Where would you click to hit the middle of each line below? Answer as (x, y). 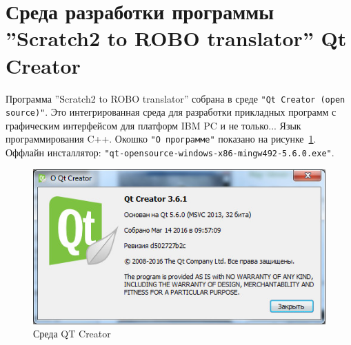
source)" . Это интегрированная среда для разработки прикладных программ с (171, 112)
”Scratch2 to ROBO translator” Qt (176, 38)
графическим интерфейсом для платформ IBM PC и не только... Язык (153, 125)
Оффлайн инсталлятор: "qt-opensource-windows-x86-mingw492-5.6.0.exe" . (170, 153)
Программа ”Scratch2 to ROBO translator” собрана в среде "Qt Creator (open (175, 98)
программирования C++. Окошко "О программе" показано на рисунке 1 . (161, 139)
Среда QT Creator (72, 334)
